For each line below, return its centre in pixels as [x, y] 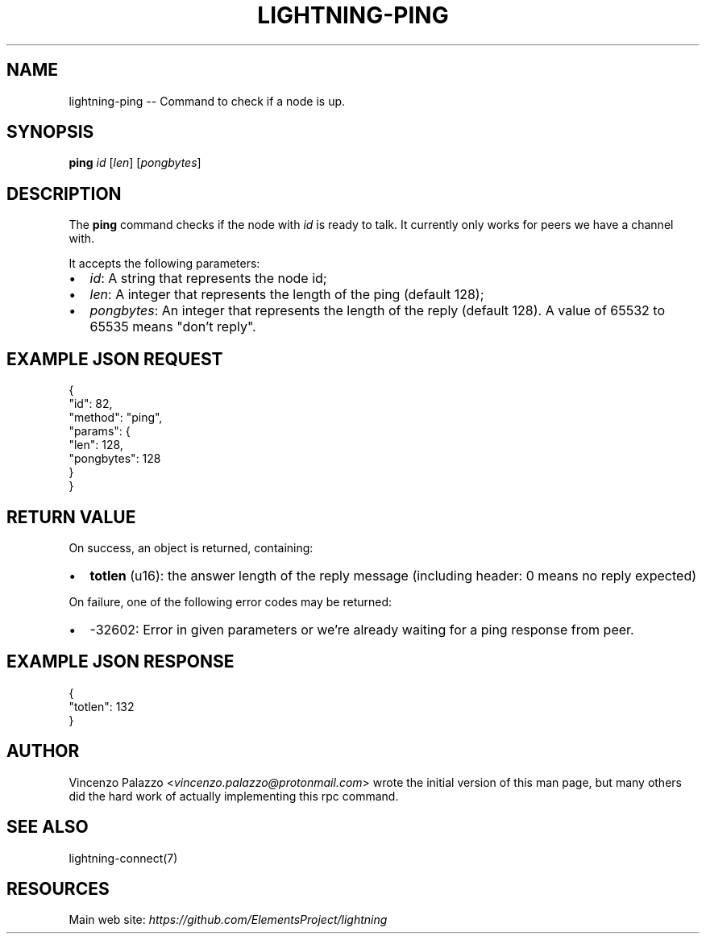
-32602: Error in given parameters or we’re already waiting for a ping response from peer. [362, 629]
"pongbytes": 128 [115, 459]
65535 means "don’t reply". [173, 327]
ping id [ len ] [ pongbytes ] [135, 163]
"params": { [100, 431]
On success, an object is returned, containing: [191, 547]
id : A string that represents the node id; [208, 279]
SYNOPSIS [50, 132]
